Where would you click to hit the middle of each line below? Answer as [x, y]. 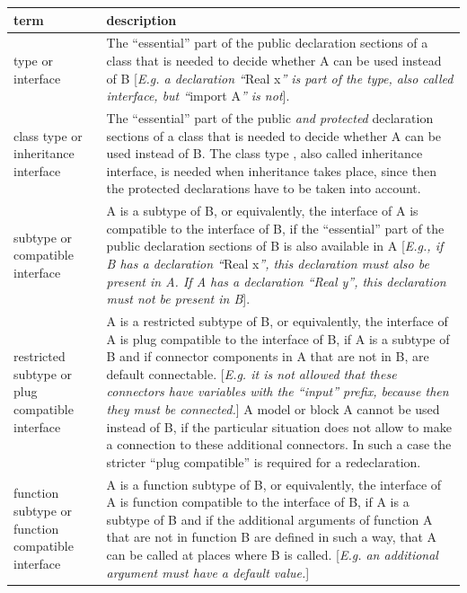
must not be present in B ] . [178, 299]
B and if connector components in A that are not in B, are [268, 356]
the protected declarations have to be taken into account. [264, 188]
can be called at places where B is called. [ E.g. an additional [272, 554]
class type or [48, 135]
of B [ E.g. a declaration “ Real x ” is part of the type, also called [280, 78]
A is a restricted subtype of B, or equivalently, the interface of [277, 321]
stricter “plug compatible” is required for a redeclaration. [264, 461]
